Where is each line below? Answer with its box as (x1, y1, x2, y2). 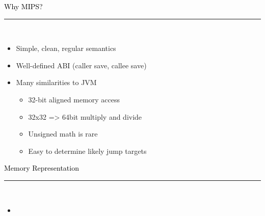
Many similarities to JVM (16, 77, 97, 88)
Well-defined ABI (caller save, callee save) (16, 60, 147, 70)
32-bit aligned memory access (28, 94, 120, 104)
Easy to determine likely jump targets (28, 145, 147, 156)
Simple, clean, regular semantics (16, 43, 116, 53)
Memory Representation (4, 163, 79, 173)
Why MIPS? (4, 1, 43, 11)
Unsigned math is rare (28, 128, 98, 139)
